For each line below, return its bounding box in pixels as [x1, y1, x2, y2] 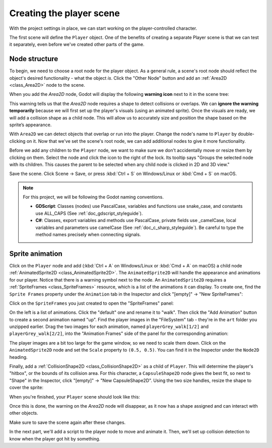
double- [237, 131, 254, 137]
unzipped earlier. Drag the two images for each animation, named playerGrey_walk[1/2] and [9, 323, 209, 330]
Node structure [9, 54, 58, 63]
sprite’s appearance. [9, 122, 52, 128]
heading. [9, 354, 28, 360]
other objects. [9, 410, 39, 416]
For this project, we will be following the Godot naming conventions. [23, 194, 164, 200]
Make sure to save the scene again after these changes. [9, 419, 126, 425]
